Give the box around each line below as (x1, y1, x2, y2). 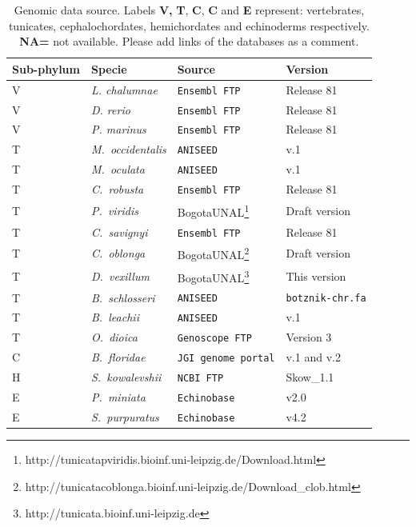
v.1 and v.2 (286, 349, 341, 365)
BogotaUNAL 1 (177, 202, 250, 220)
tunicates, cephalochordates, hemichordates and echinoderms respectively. (8, 17, 370, 34)
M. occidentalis (90, 141, 166, 158)
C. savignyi (90, 223, 148, 240)
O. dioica (90, 329, 138, 345)
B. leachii (90, 309, 139, 325)
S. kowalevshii (90, 369, 162, 385)
